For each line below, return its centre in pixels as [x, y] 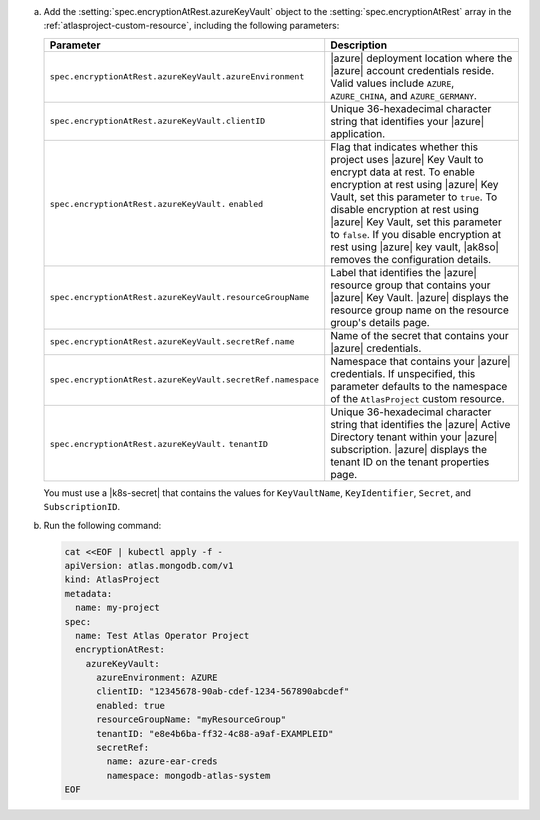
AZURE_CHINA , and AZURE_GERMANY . [403, 95]
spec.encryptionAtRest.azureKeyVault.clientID [157, 121]
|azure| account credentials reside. [412, 70]
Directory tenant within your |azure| [414, 437]
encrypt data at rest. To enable [402, 172]
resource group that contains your [410, 285]
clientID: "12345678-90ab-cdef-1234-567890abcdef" [223, 691]
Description [359, 45]
